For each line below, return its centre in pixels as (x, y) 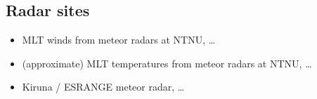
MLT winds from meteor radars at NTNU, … (119, 40)
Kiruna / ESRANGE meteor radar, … (103, 87)
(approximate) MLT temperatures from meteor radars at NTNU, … (167, 63)
